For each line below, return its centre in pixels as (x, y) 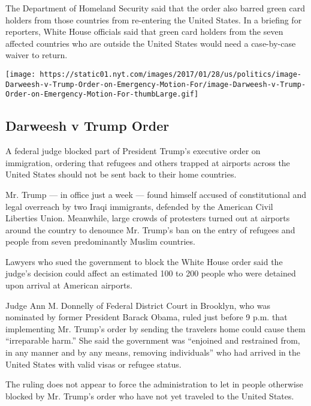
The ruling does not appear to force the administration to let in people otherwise (154, 384)
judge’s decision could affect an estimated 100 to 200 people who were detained (151, 273)
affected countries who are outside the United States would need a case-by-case (151, 43)
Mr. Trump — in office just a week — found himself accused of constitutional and (156, 194)
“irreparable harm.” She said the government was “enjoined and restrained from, (153, 340)
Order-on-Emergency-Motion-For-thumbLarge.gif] (102, 94)
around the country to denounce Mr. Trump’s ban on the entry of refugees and (150, 229)
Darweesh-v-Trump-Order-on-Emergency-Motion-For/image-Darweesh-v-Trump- (156, 84)
